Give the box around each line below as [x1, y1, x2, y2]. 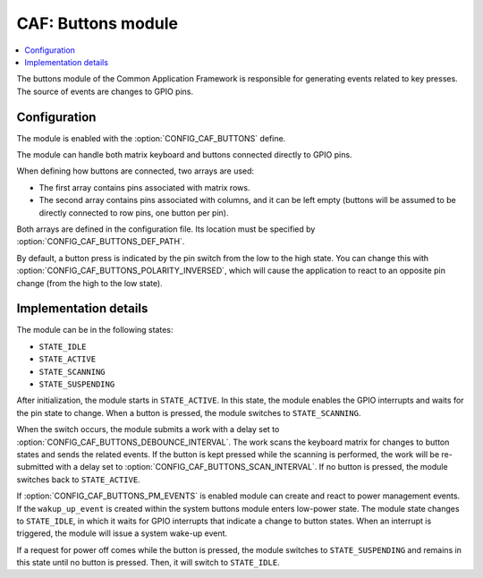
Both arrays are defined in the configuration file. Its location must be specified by [16, 224, 316, 234]
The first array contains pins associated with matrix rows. [38, 182, 250, 192]
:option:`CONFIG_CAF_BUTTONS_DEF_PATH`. [16, 236, 185, 247]
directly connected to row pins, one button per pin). [38, 207, 229, 218]
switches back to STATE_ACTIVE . [16, 474, 140, 485]
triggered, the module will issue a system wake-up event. [16, 528, 228, 539]
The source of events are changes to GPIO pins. [16, 86, 194, 97]
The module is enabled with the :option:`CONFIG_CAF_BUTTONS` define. [16, 132, 286, 143]
